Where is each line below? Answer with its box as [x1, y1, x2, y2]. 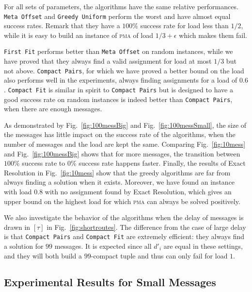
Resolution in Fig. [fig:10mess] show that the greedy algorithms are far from [4, 167, 231, 177]
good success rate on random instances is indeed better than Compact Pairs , [4, 94, 233, 104]
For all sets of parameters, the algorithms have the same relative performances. [4, 1, 238, 11]
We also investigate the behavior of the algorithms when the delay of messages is [4, 212, 244, 223]
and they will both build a [4, 250, 82, 260]
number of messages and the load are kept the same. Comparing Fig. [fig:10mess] [4, 139, 246, 149]
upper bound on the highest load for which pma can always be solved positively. [4, 196, 240, 206]
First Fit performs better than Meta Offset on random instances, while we [4, 46, 233, 56]
